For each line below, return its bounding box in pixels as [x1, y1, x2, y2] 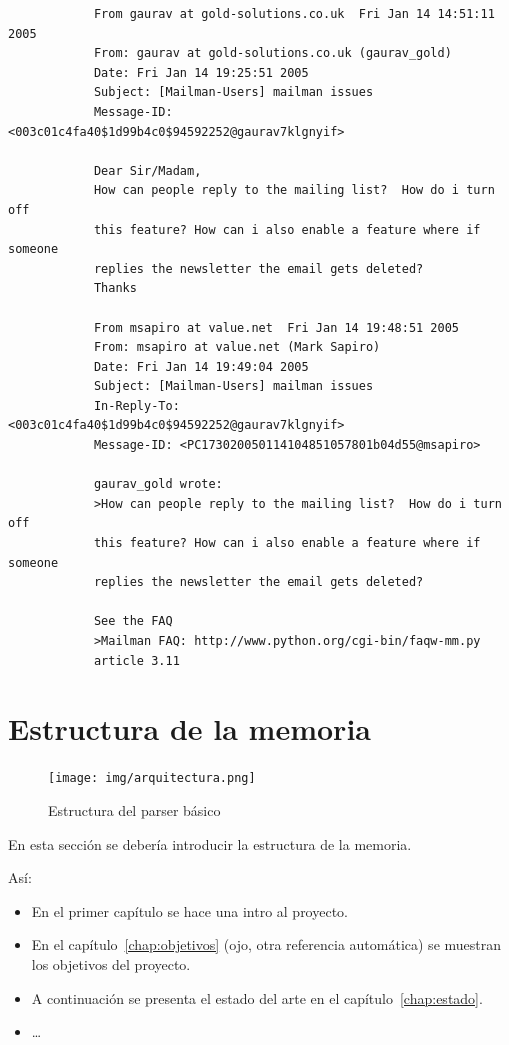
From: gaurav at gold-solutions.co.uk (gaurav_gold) [93, 46, 452, 61]
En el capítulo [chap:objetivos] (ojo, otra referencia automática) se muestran [31, 934, 502, 955]
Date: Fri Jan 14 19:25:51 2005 [93, 65, 309, 80]
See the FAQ [93, 614, 173, 629]
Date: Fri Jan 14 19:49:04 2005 [93, 359, 309, 374]
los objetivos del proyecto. [31, 953, 191, 974]
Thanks [93, 281, 137, 296]
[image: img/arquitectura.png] [48, 771, 256, 786]
